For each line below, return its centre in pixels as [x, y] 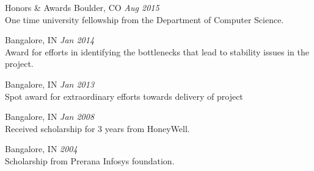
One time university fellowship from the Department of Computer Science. [144, 19]
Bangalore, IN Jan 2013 [50, 84]
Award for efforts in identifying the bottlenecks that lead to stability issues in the [157, 51]
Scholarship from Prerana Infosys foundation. [90, 160]
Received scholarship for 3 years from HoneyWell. [97, 128]
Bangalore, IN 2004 [41, 149]
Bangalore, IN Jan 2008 [50, 117]
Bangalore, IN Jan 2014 [50, 40]
